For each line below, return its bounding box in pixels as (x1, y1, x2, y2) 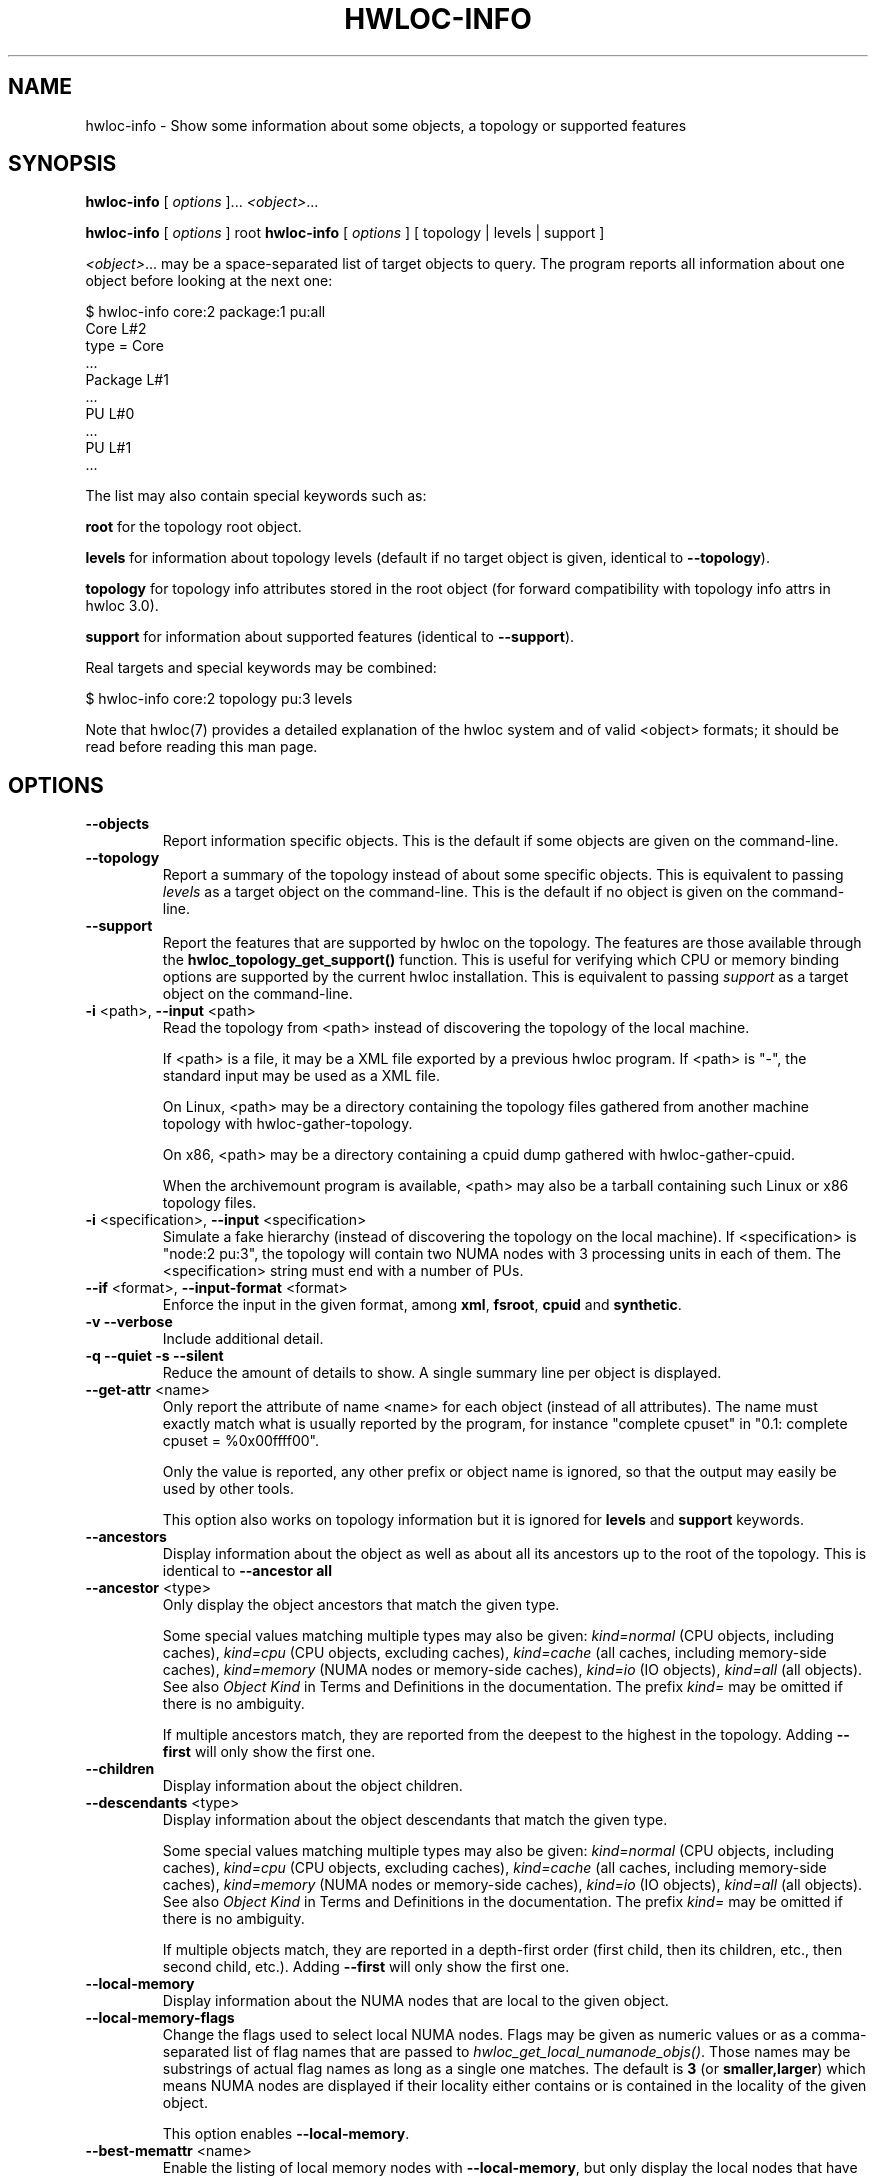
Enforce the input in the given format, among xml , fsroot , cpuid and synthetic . (162, 1296, 682, 1314)
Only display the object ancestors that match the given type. (162, 1596, 560, 1614)
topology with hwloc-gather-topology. (162, 1115, 413, 1133)
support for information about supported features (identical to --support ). (85, 628, 575, 646)
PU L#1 (85, 439, 132, 457)
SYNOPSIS (8, 151, 117, 177)
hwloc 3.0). (85, 597, 159, 615)
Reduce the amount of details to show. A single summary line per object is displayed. (162, 1364, 722, 1382)
